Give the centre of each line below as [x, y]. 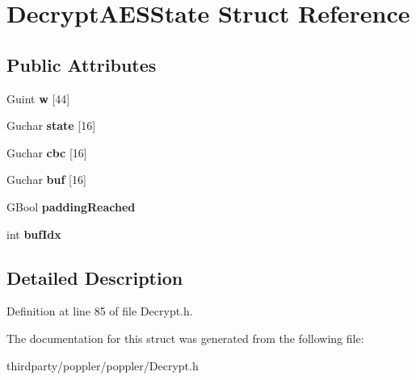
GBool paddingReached [71, 206]
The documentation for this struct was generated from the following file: [185, 338]
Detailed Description [95, 277]
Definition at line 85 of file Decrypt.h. [100, 311]
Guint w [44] [38, 98]
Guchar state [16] [51, 125]
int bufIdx [34, 234]
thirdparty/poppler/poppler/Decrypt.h [103, 365]
